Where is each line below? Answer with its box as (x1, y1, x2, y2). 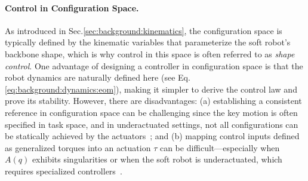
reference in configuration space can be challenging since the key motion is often (5, 106, 298, 118)
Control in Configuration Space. (5, 1, 139, 14)
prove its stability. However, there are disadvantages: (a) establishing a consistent (5, 94, 302, 107)
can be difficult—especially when (159, 141, 280, 154)
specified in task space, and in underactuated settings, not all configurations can (5, 118, 298, 130)
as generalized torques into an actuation (5, 141, 151, 154)
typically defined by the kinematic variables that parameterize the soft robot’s (5, 36, 291, 48)
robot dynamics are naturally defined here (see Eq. (5, 71, 190, 84)
